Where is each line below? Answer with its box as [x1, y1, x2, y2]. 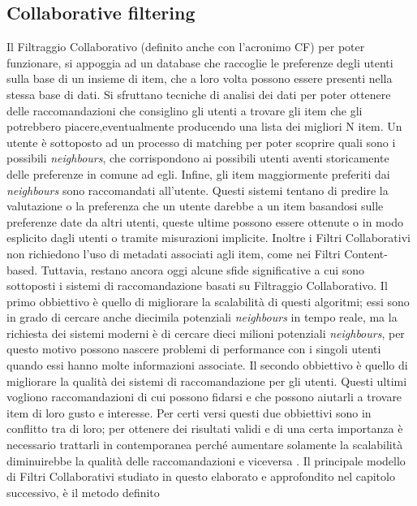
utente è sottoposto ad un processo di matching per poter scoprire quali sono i [6, 133, 396, 150]
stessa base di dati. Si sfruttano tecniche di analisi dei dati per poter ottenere [6, 85, 391, 102]
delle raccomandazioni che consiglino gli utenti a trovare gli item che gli [6, 102, 363, 119]
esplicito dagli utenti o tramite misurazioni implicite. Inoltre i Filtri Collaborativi [6, 229, 411, 246]
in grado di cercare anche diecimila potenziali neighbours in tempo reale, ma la [6, 309, 398, 326]
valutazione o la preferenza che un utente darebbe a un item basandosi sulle [6, 197, 384, 214]
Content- [344, 244, 388, 262]
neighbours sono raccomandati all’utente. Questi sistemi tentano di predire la [6, 181, 389, 198]
